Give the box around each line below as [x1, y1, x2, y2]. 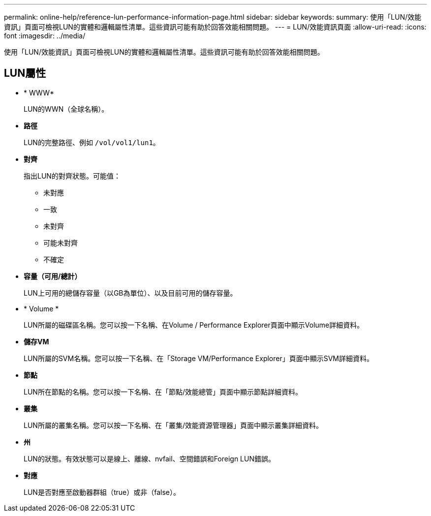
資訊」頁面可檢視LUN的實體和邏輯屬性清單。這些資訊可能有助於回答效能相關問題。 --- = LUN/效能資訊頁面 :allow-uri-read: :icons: [4, 23, 427, 31]
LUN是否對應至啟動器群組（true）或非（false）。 [24, 487, 180, 496]
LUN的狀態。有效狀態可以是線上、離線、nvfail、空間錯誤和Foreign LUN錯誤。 [24, 454, 275, 463]
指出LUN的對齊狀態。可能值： [24, 171, 121, 180]
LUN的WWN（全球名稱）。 [24, 104, 109, 113]
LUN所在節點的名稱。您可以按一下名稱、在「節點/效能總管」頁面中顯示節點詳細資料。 [24, 387, 302, 396]
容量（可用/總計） [24, 272, 82, 280]
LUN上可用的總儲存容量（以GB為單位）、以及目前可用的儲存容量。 [24, 288, 237, 297]
